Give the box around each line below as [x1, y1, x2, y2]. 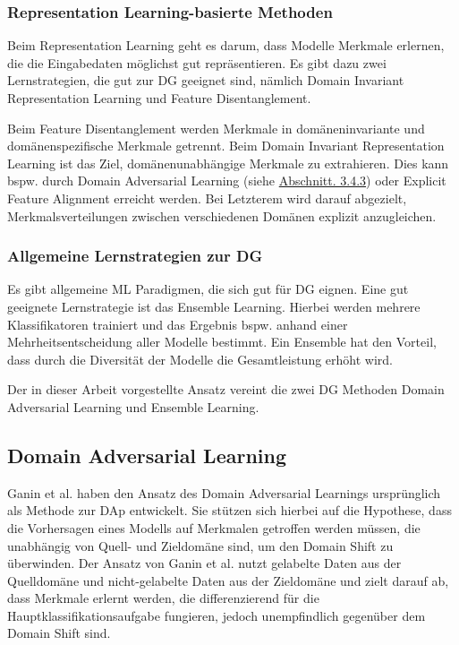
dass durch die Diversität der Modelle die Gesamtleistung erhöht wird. [7, 349, 393, 368]
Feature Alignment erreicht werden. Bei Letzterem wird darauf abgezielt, [7, 188, 407, 207]
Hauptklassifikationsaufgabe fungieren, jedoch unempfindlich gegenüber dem [7, 606, 426, 624]
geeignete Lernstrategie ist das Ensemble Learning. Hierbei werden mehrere [7, 297, 421, 315]
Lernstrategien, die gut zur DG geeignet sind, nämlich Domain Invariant [7, 71, 404, 90]
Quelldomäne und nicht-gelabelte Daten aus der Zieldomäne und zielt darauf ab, [7, 571, 449, 589]
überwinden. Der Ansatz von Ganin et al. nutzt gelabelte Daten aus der [7, 554, 402, 572]
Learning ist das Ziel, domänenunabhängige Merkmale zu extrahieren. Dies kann [7, 153, 449, 172]
